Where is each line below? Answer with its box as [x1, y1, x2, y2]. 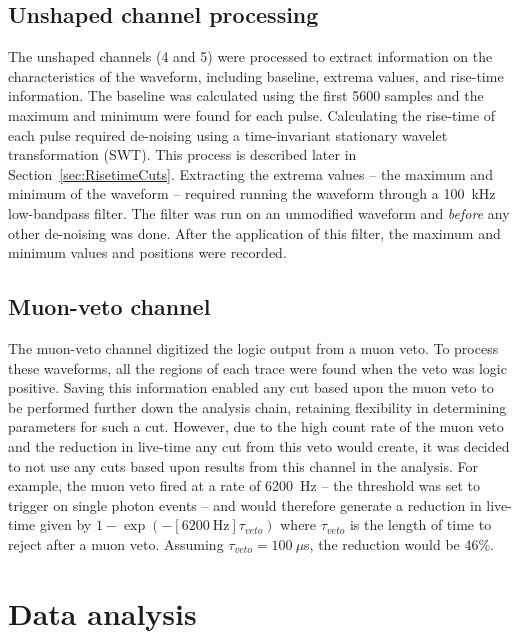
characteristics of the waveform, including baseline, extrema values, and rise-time [8, 65, 504, 86]
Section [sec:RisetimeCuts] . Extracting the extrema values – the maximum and [8, 163, 493, 184]
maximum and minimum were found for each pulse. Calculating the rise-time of [8, 104, 496, 125]
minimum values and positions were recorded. [8, 242, 287, 263]
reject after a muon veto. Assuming [8, 533, 224, 554]
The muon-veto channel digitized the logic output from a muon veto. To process [8, 337, 499, 358]
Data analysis [8, 592, 197, 633]
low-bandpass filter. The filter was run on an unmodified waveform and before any [8, 202, 510, 223]
